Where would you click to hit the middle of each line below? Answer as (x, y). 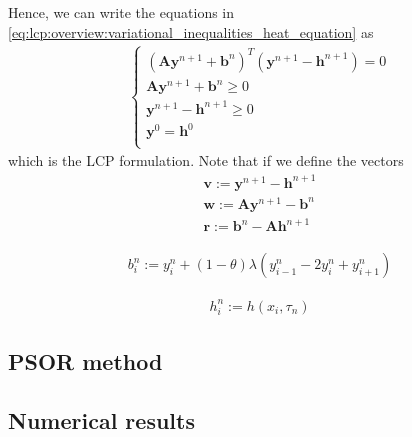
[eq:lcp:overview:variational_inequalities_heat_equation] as (191, 31)
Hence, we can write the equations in (121, 12)
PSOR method (85, 361)
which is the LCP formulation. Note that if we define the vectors (206, 160)
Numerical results (101, 419)
